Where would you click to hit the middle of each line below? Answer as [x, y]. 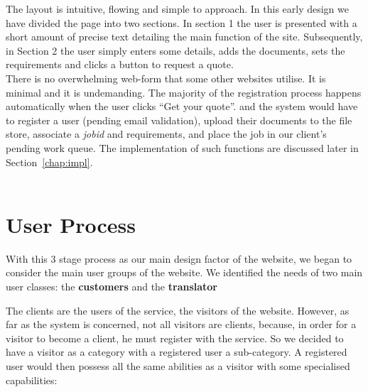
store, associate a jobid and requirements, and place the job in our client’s [166, 134]
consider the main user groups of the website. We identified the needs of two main [184, 272]
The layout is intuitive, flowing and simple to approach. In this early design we [177, 9]
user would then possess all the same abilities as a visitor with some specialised [178, 366]
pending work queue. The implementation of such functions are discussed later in [182, 147]
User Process [71, 224]
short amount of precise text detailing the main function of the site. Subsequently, [184, 37]
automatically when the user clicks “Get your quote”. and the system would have [182, 106]
